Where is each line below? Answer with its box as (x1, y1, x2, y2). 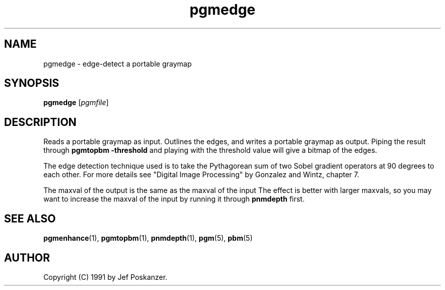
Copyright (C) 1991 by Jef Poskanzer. (43, 272, 168, 281)
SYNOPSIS (4, 77, 59, 90)
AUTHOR (4, 251, 50, 264)
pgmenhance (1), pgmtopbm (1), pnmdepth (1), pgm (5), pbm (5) (43, 234, 253, 243)
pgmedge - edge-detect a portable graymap (43, 59, 192, 68)
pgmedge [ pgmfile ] (43, 98, 109, 107)
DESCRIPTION (4, 115, 77, 128)
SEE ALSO (4, 212, 56, 225)
